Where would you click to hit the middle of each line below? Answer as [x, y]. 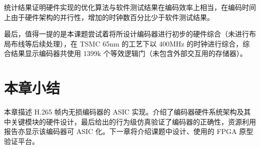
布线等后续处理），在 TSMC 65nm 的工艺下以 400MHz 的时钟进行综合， [127, 43]
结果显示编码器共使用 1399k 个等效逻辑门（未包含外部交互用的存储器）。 [129, 53]
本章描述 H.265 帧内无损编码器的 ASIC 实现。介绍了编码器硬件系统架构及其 [127, 112]
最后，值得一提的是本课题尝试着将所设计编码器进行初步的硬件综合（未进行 [126, 34]
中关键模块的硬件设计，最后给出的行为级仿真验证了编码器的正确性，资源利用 [130, 121]
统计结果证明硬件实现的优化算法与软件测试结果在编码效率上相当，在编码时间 [130, 7]
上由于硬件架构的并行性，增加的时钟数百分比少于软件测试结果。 [109, 17]
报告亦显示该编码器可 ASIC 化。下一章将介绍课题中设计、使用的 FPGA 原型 [129, 131]
